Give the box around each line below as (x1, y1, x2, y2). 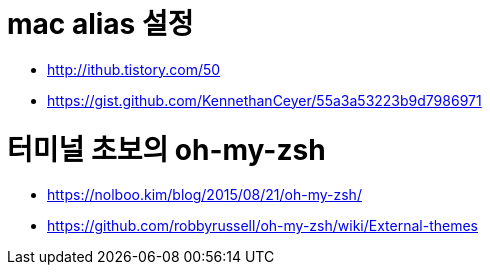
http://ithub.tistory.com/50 (47, 60, 221, 78)
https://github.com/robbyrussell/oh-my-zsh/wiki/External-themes (47, 217, 478, 235)
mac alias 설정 (7, 7, 194, 41)
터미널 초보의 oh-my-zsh (7, 132, 326, 167)
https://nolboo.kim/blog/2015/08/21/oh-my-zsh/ (47, 186, 362, 204)
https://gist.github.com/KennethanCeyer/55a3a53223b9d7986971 (47, 91, 482, 109)
